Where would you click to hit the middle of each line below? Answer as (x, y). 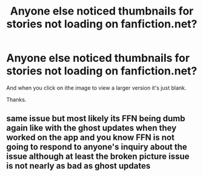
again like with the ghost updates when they (92, 128)
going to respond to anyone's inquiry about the (97, 147)
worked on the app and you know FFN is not (90, 138)
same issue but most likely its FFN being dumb (96, 119)
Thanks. (16, 99)
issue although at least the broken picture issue (98, 157)
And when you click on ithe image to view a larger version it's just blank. (96, 88)
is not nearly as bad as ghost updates (78, 166)
